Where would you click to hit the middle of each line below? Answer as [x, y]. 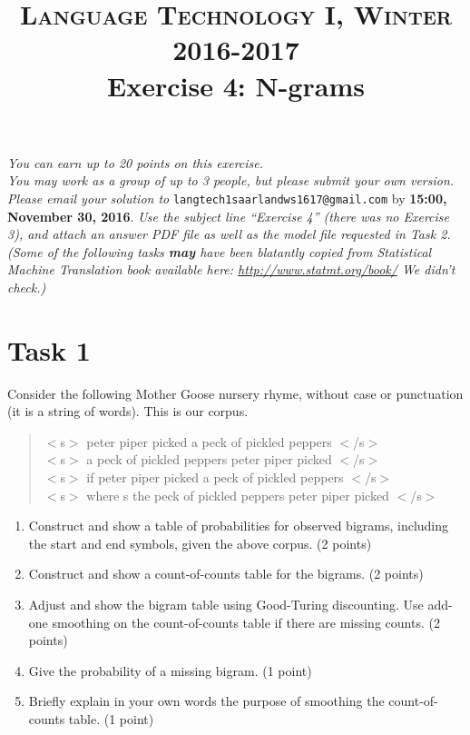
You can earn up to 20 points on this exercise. [136, 162]
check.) [27, 287]
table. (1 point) [111, 719]
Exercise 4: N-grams [236, 85]
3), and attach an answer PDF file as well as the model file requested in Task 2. [229, 234]
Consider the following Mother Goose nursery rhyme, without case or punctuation [235, 393]
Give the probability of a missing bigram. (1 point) [170, 670]
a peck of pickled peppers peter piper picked [209, 459]
